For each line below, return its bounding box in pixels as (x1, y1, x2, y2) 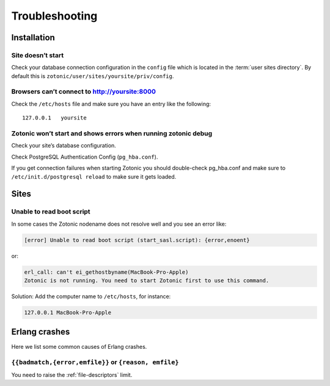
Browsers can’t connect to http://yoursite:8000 (11, 87, 156, 96)
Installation (11, 32, 55, 43)
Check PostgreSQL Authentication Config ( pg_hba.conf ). (11, 153, 158, 160)
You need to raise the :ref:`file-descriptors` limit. (11, 371, 133, 378)
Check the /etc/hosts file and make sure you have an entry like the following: (11, 100, 211, 107)
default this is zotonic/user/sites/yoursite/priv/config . (11, 72, 174, 79)
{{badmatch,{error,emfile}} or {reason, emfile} (11, 358, 180, 366)
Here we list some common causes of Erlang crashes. (11, 343, 147, 350)
